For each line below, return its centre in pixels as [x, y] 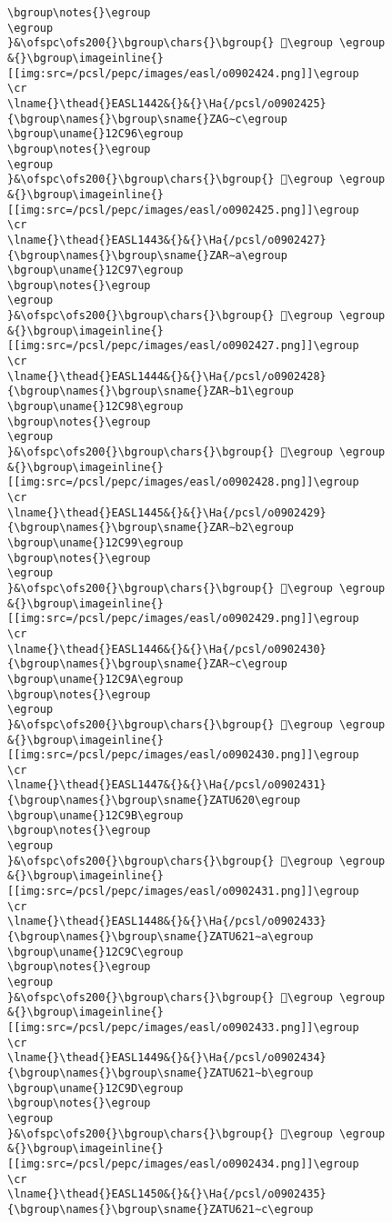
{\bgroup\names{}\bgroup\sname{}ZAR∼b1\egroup [151, 391]
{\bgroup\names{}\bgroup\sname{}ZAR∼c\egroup [147, 664]
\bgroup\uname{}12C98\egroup [95, 407]
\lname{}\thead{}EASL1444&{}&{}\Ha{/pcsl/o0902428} [167, 376]
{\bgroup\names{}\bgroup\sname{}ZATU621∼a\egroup [161, 937]
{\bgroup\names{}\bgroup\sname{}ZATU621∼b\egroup [161, 1073]
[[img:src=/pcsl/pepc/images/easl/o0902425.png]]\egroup [183, 210]
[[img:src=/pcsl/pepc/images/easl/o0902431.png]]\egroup [183, 892]
